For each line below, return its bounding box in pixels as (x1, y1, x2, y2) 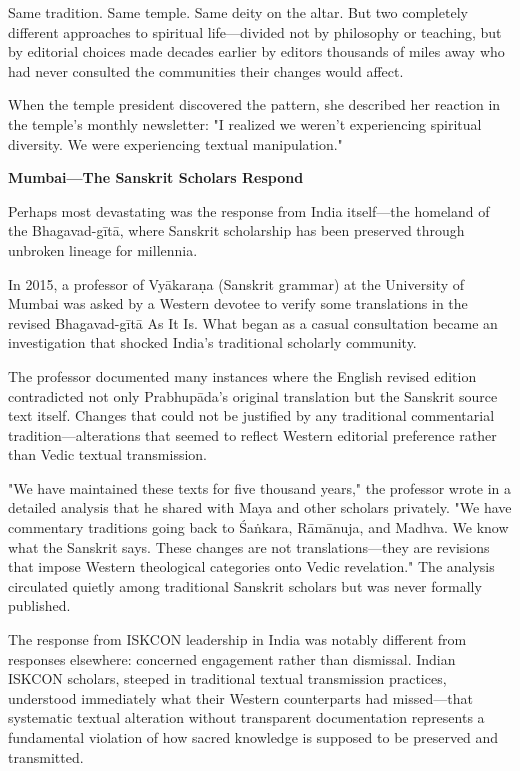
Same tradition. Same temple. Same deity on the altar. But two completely (8, 2, 468, 22)
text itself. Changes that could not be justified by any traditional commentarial (8, 405, 495, 426)
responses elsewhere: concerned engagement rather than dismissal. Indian (8, 648, 456, 669)
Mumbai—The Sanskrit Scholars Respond (8, 167, 304, 188)
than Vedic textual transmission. (8, 444, 208, 465)
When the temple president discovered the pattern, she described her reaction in (8, 94, 501, 115)
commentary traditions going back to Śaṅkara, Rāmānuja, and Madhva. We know (8, 517, 509, 538)
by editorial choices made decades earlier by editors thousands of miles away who (8, 41, 505, 62)
